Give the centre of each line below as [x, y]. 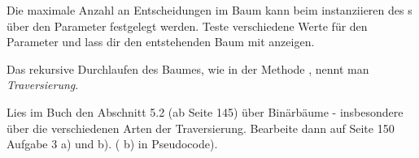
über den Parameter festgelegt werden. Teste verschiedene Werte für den [187, 26]
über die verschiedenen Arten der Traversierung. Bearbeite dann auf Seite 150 [201, 128]
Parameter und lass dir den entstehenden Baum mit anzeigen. [161, 42]
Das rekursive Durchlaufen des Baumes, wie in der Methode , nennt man [188, 68]
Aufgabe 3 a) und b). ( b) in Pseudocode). [112, 144]
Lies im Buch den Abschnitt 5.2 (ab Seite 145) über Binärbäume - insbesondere [205, 111]
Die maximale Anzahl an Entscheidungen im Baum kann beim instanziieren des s [209, 10]
